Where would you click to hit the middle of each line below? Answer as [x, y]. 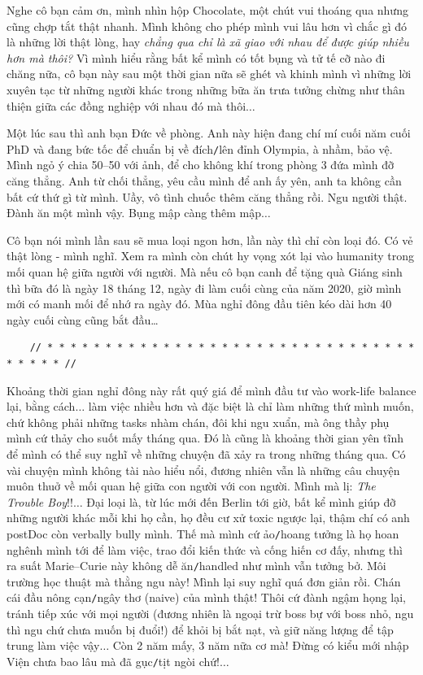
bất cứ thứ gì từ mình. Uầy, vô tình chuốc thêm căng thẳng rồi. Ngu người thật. [207, 196]
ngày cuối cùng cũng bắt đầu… [83, 319]
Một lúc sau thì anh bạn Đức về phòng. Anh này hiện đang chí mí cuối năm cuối [209, 133]
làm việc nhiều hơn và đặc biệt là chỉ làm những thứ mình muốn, [251, 406]
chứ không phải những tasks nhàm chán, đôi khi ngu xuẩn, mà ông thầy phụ [198, 422]
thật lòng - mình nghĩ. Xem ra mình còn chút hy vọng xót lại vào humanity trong [210, 256]
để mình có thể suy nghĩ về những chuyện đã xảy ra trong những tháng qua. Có [206, 453]
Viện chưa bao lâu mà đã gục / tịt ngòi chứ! [113, 661]
